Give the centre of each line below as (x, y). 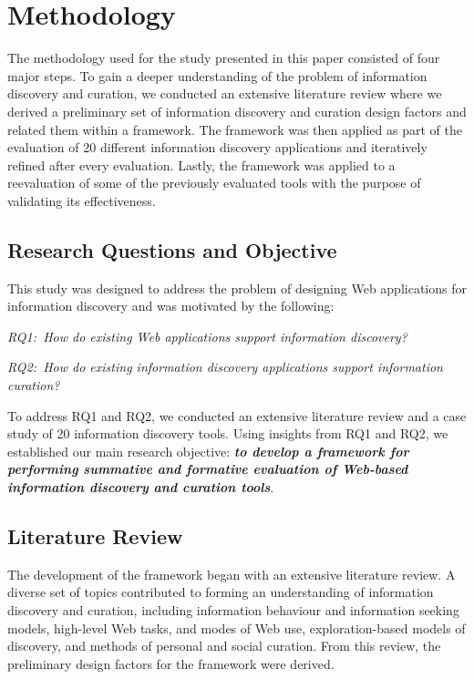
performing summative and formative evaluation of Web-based (208, 469)
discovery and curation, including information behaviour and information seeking (233, 610)
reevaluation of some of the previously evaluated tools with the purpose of (214, 183)
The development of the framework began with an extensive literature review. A (232, 574)
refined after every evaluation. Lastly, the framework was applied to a (201, 165)
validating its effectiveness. (82, 200)
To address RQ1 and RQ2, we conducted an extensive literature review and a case (237, 415)
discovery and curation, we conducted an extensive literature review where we (225, 93)
